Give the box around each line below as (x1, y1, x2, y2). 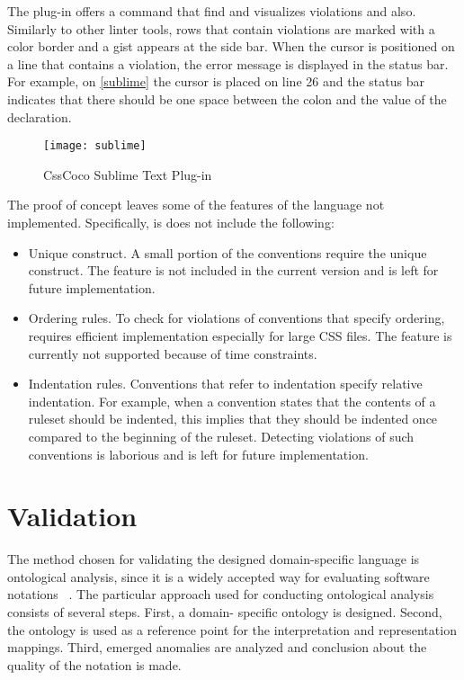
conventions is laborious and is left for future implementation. (28, 444, 369, 463)
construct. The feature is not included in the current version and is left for (28, 261, 439, 280)
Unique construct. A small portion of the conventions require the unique (28, 243, 427, 262)
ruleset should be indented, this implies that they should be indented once (28, 409, 438, 428)
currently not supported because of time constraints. (28, 344, 317, 362)
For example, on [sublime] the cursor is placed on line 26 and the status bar (7, 72, 424, 91)
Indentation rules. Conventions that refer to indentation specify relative (28, 374, 423, 393)
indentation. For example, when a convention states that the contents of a (28, 391, 436, 410)
